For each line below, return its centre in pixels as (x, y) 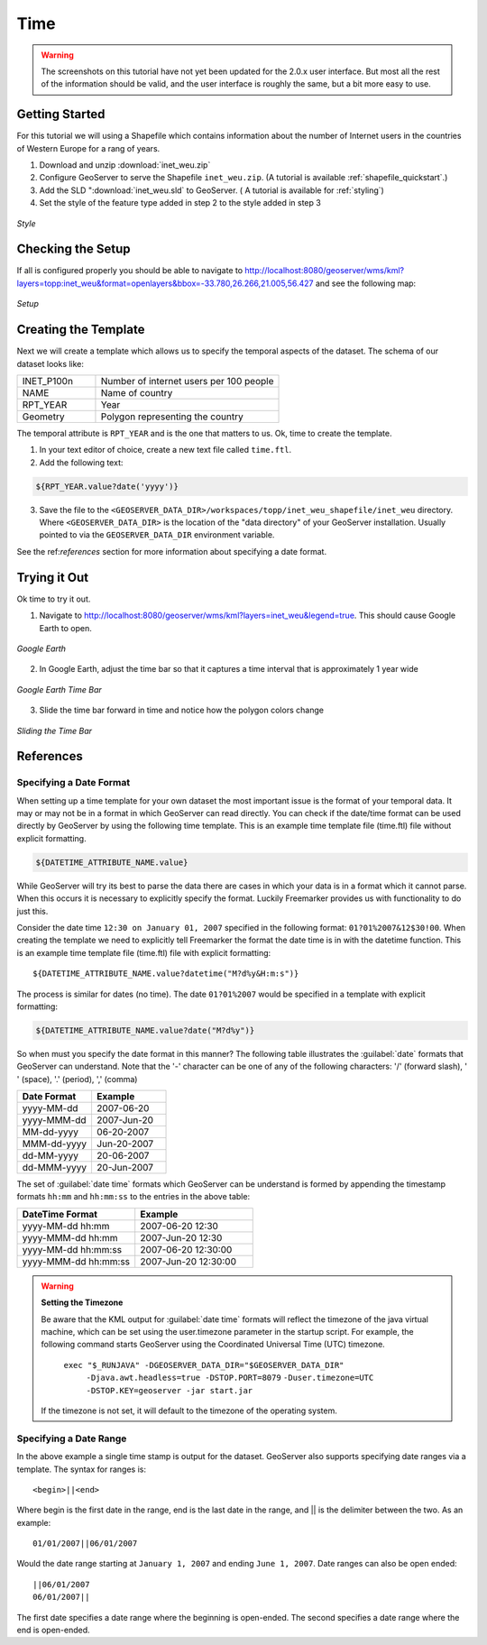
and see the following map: (366, 283)
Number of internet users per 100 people (187, 381)
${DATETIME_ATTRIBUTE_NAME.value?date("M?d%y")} (145, 1030)
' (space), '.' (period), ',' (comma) (77, 1079)
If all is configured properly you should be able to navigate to (130, 271)
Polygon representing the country (172, 417)
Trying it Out (53, 577)
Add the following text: (81, 462)
